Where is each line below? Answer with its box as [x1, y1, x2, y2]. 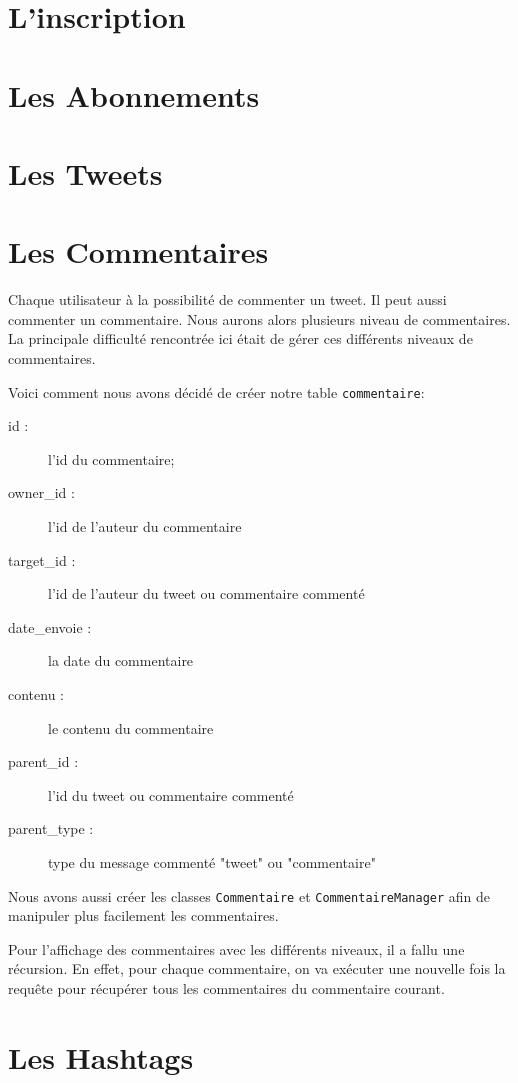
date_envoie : [8, 616, 92, 637]
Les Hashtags [8, 1036, 194, 1077]
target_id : [8, 549, 76, 570]
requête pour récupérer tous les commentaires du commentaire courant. [8, 978, 445, 999]
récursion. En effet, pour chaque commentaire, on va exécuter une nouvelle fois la [8, 958, 506, 979]
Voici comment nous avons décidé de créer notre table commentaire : [8, 381, 425, 402]
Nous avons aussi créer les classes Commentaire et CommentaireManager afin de [8, 885, 491, 906]
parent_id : [8, 751, 79, 772]
